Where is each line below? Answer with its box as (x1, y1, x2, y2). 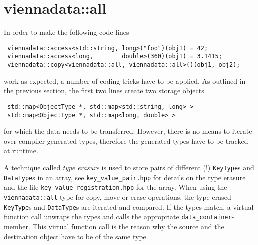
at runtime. (4, 145, 38, 156)
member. (4, 221, 30, 231)
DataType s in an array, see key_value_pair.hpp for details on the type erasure (4, 172, 246, 182)
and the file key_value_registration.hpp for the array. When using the (4, 182, 227, 192)
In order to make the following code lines (4, 27, 129, 37)
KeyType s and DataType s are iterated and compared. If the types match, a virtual (4, 201, 254, 212)
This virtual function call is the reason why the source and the (32, 221, 224, 231)
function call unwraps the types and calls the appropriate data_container (4, 211, 232, 222)
